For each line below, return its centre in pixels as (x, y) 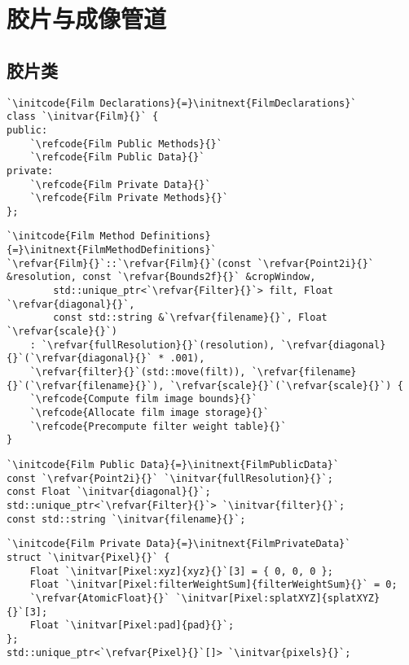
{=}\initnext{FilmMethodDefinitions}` (112, 250)
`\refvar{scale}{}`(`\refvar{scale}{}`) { (286, 385)
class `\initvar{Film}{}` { (83, 117)
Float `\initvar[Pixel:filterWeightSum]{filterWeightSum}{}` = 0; (213, 585)
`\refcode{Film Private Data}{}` (120, 184)
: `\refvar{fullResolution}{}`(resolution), (152, 345)
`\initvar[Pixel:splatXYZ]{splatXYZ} (278, 598)
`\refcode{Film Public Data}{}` (117, 157)
